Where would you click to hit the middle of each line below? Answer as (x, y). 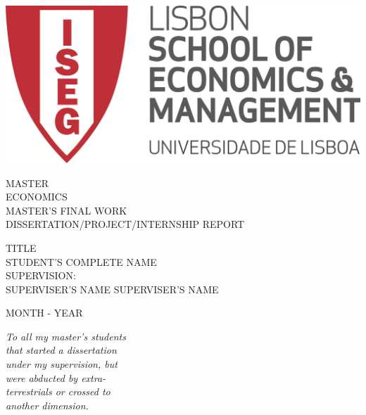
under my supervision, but (62, 364)
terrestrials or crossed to (58, 391)
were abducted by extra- (56, 377)
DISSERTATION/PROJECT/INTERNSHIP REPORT (125, 224)
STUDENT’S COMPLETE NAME (81, 261)
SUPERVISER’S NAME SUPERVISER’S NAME (112, 289)
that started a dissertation (61, 350)
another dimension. (47, 405)
